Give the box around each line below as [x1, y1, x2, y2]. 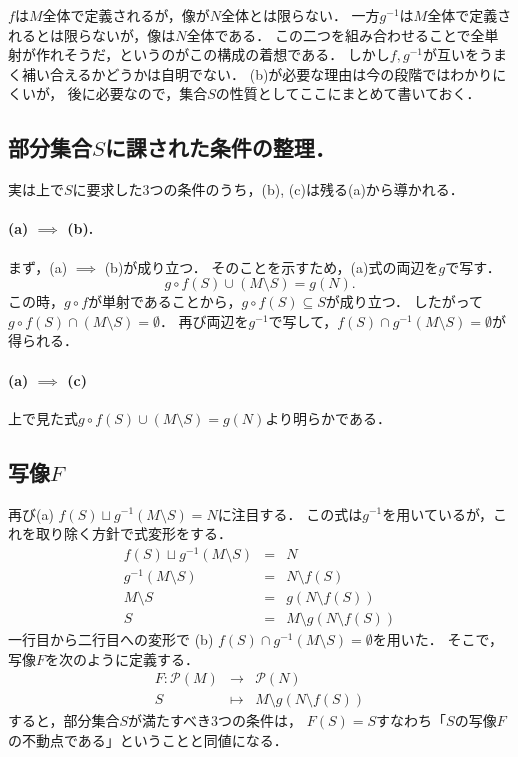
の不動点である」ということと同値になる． [8, 729, 288, 750]
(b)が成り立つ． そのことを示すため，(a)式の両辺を [104, 256, 439, 277]
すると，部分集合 [8, 710, 120, 731]
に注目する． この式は [217, 503, 363, 524]
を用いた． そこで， [372, 629, 503, 649]
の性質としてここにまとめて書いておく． [215, 83, 481, 104]
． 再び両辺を [159, 310, 249, 331]
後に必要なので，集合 [67, 83, 208, 104]
